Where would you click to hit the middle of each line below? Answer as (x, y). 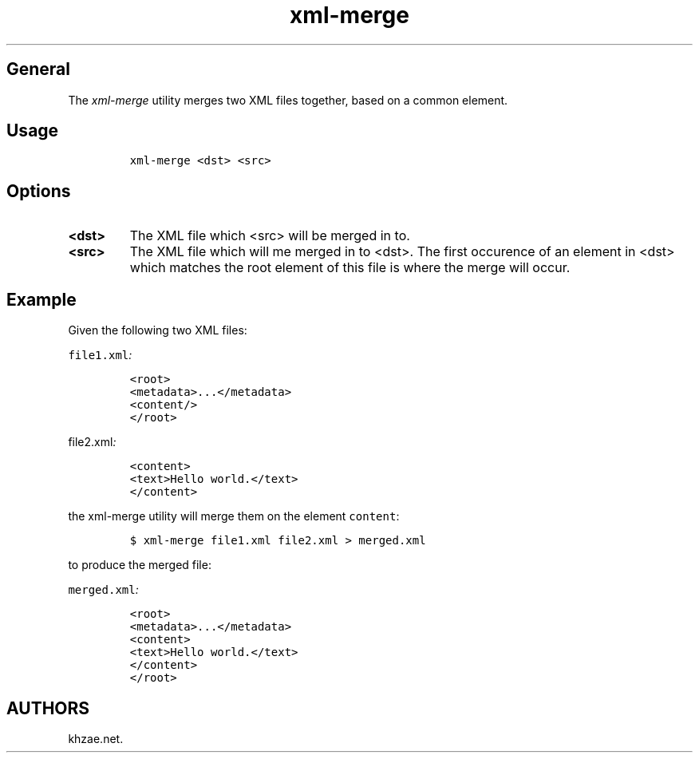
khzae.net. (96, 738)
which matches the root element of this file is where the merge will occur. (350, 268)
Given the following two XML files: (158, 330)
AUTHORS (48, 708)
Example (41, 299)
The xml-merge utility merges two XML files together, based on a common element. (288, 100)
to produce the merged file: (140, 565)
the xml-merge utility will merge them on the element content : (234, 516)
